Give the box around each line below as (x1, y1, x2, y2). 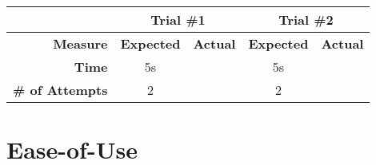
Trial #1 (150, 10, 206, 29)
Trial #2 (278, 10, 334, 29)
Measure (53, 34, 108, 53)
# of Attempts (13, 81, 108, 99)
